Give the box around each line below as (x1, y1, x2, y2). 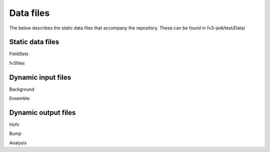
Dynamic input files (9, 73, 71, 82)
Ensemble (9, 95, 30, 102)
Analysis (9, 140, 27, 146)
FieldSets (9, 51, 28, 57)
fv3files (9, 60, 25, 66)
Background (9, 86, 34, 92)
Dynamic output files (9, 108, 76, 117)
